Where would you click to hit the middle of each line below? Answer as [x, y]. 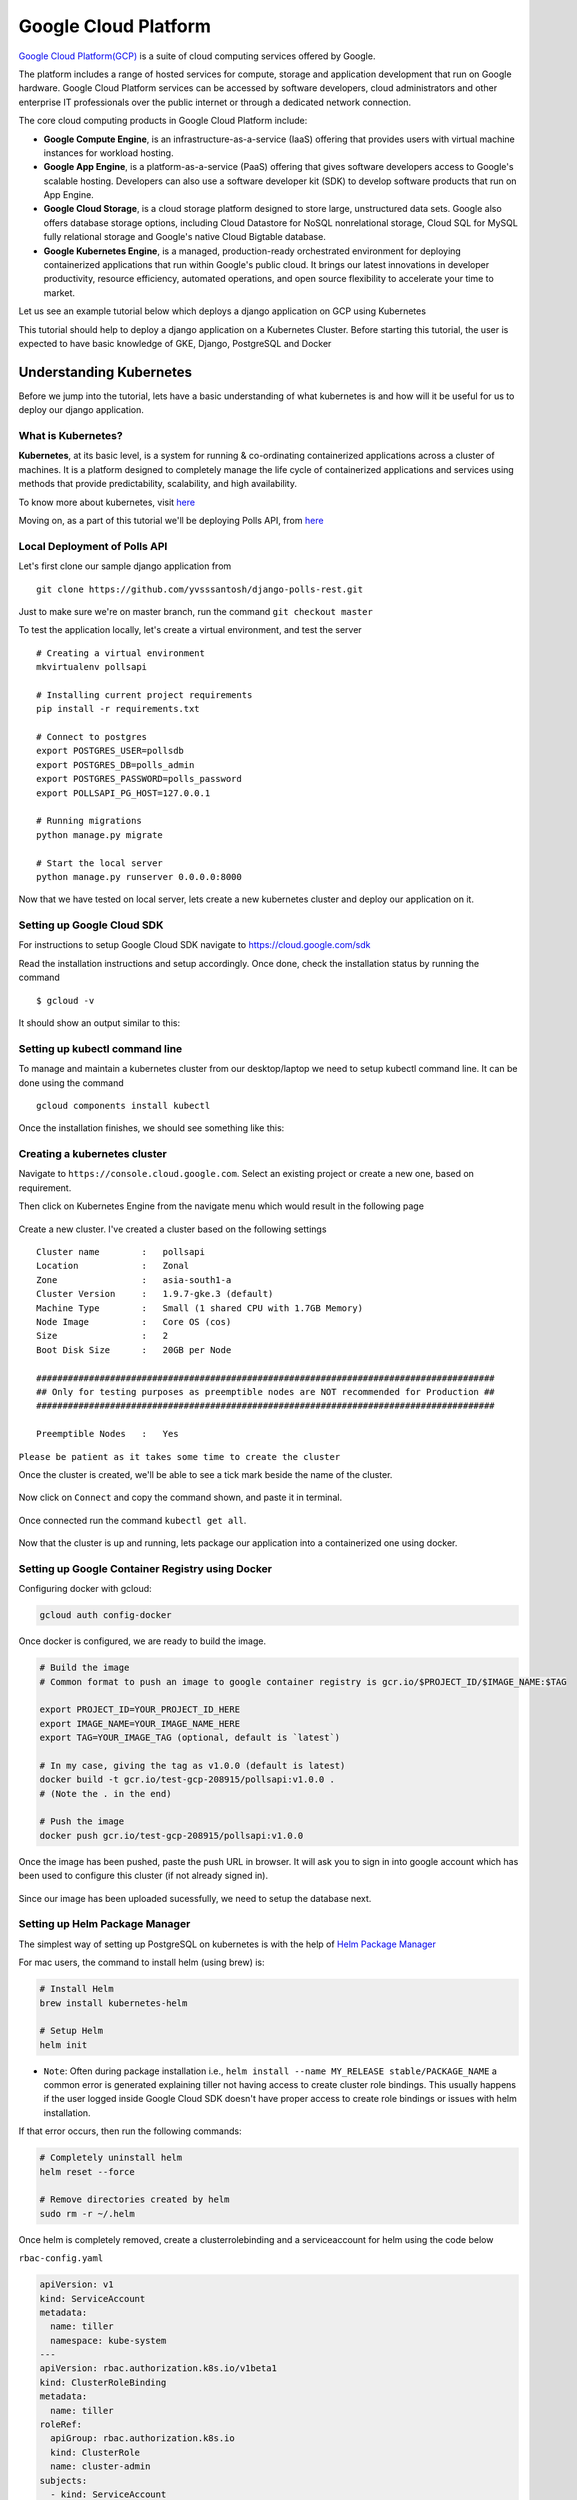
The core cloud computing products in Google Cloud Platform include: [163, 121]
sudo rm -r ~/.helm [87, 2213]
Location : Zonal [113, 1266]
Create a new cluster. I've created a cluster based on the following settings [172, 1229]
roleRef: [61, 2424]
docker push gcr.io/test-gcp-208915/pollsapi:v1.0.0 [171, 1835]
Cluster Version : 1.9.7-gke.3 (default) [155, 1294]
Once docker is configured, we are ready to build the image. [142, 1641]
